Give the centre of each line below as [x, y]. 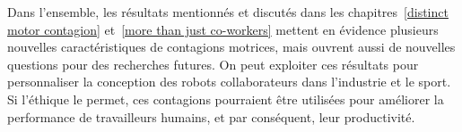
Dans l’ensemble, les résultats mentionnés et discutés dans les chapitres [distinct [228, 12]
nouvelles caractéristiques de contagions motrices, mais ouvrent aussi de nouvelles [231, 47]
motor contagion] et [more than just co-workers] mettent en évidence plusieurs [223, 29]
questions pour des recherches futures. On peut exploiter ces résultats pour [213, 64]
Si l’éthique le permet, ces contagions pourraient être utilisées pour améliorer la [226, 99]
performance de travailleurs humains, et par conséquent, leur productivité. [211, 116]
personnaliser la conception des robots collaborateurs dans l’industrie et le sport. [229, 82]
